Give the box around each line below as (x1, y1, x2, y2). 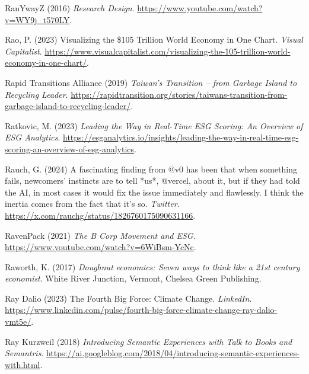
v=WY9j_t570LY (5, 13, 70, 25)
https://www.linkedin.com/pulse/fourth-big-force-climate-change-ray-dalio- (5, 303, 278, 316)
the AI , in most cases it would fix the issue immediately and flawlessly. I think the (5, 186, 304, 198)
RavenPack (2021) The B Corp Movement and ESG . (5, 229, 196, 241)
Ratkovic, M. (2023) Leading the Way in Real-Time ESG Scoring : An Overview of (5, 119, 303, 132)
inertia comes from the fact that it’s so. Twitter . (5, 197, 180, 210)
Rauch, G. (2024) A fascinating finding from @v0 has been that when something (5, 162, 297, 175)
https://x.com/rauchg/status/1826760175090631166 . (5, 209, 196, 221)
